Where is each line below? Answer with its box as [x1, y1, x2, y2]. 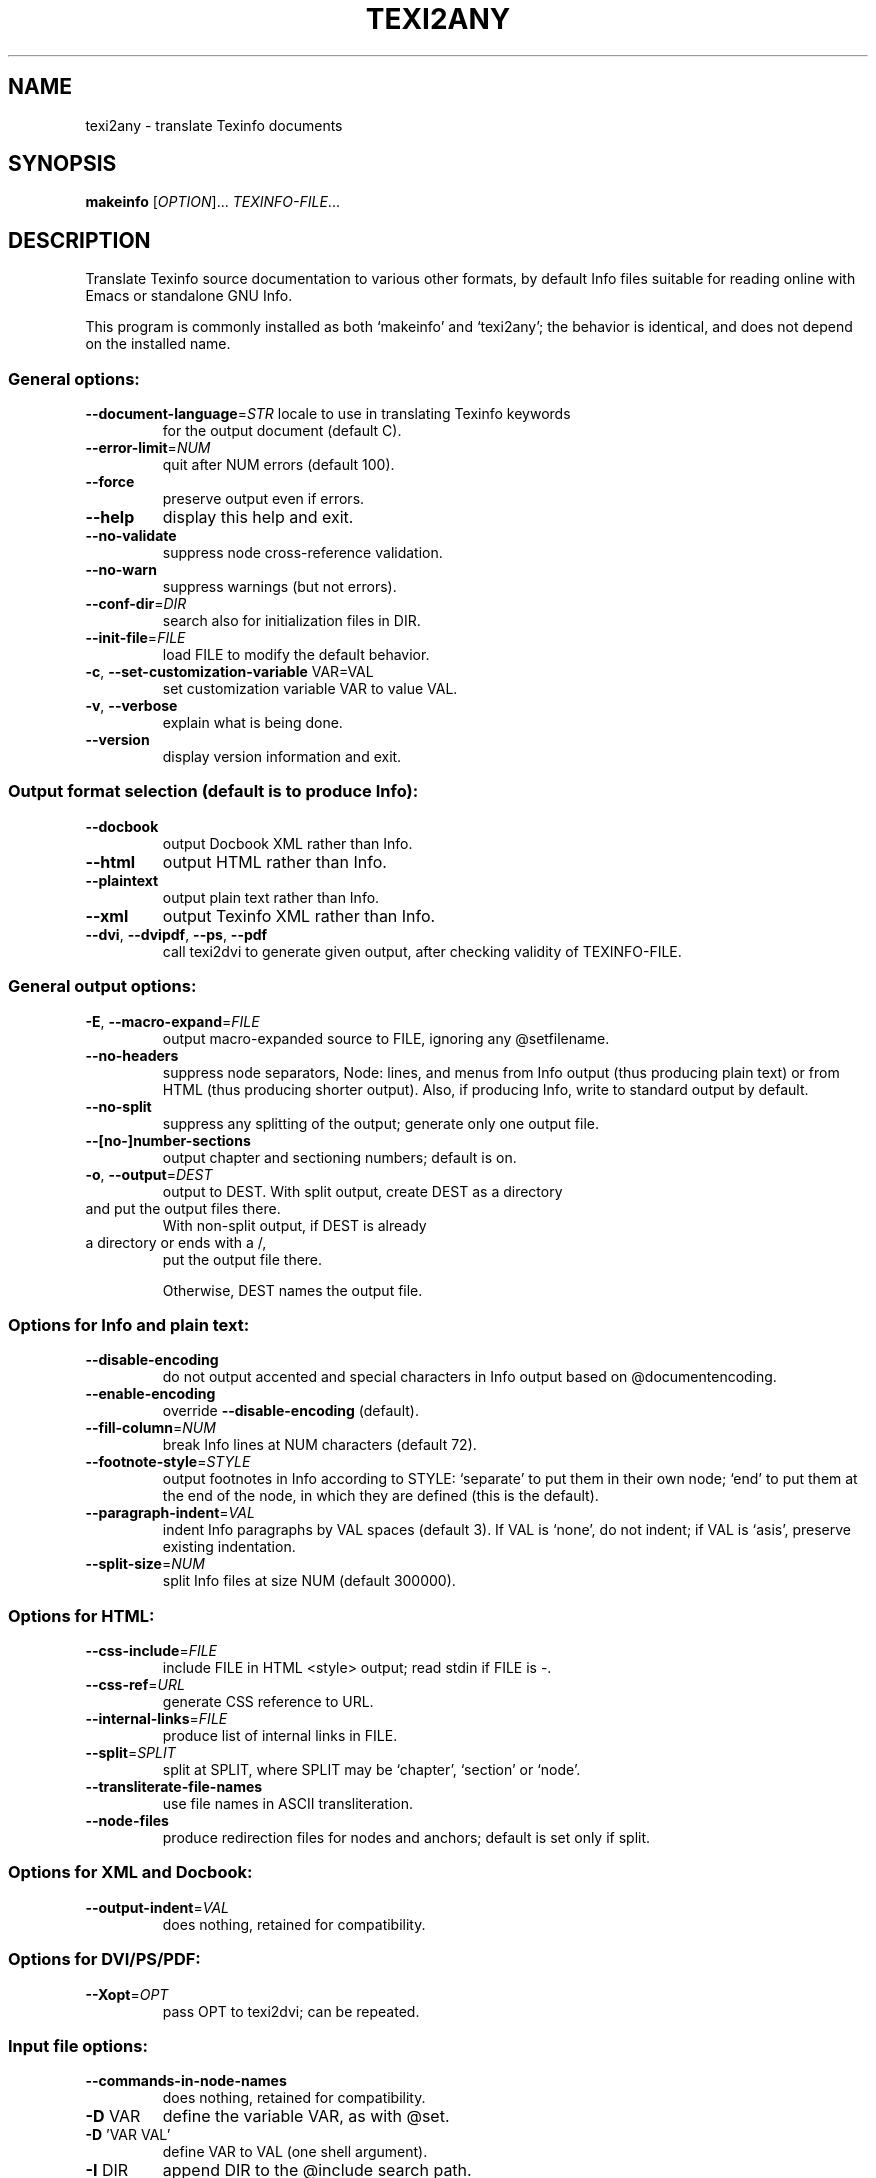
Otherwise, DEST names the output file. [162, 1281, 423, 1299]
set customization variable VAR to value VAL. [162, 680, 458, 698]
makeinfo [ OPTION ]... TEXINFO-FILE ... [85, 193, 340, 211]
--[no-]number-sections [85, 1131, 251, 1149]
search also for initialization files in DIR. [162, 612, 421, 630]
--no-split [85, 1097, 152, 1115]
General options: [8, 368, 140, 389]
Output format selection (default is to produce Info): [8, 781, 419, 802]
